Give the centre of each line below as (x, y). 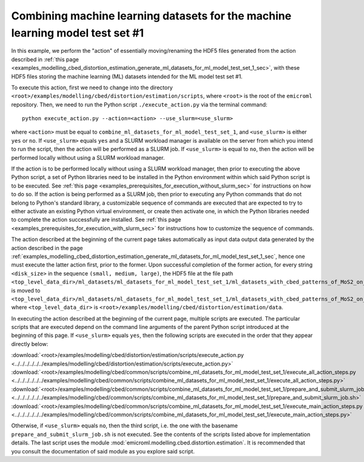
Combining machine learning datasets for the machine (151, 16)
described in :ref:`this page (45, 59)
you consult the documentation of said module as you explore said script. (103, 451)
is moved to (26, 290)
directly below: (30, 344)
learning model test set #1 (78, 33)
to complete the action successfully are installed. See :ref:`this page (96, 220)
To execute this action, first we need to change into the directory (92, 87)
